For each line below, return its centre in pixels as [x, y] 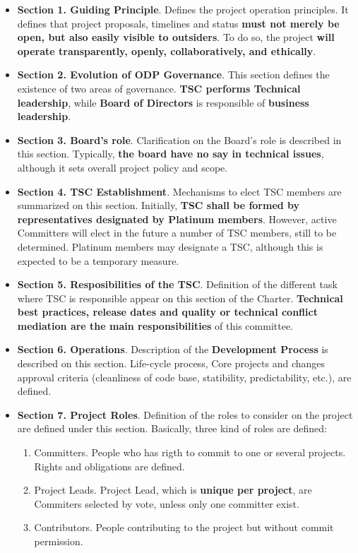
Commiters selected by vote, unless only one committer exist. [167, 503]
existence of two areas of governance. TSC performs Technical [159, 88]
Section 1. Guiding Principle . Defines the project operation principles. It [183, 9]
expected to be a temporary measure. [98, 260]
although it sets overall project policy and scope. [123, 167]
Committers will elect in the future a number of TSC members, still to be [177, 233]
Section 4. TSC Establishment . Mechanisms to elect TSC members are [179, 191]
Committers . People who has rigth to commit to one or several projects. [190, 452]
